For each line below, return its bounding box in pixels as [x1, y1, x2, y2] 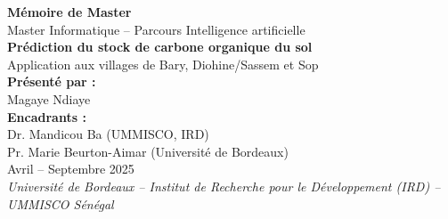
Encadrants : [7, 107, 86, 126]
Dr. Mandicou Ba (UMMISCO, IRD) [7, 125, 209, 143]
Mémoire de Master [7, 3, 132, 20]
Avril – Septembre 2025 [7, 159, 134, 178]
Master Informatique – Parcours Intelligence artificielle [7, 20, 305, 38]
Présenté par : [7, 72, 96, 91]
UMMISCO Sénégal [7, 194, 114, 213]
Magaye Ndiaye [7, 89, 91, 108]
